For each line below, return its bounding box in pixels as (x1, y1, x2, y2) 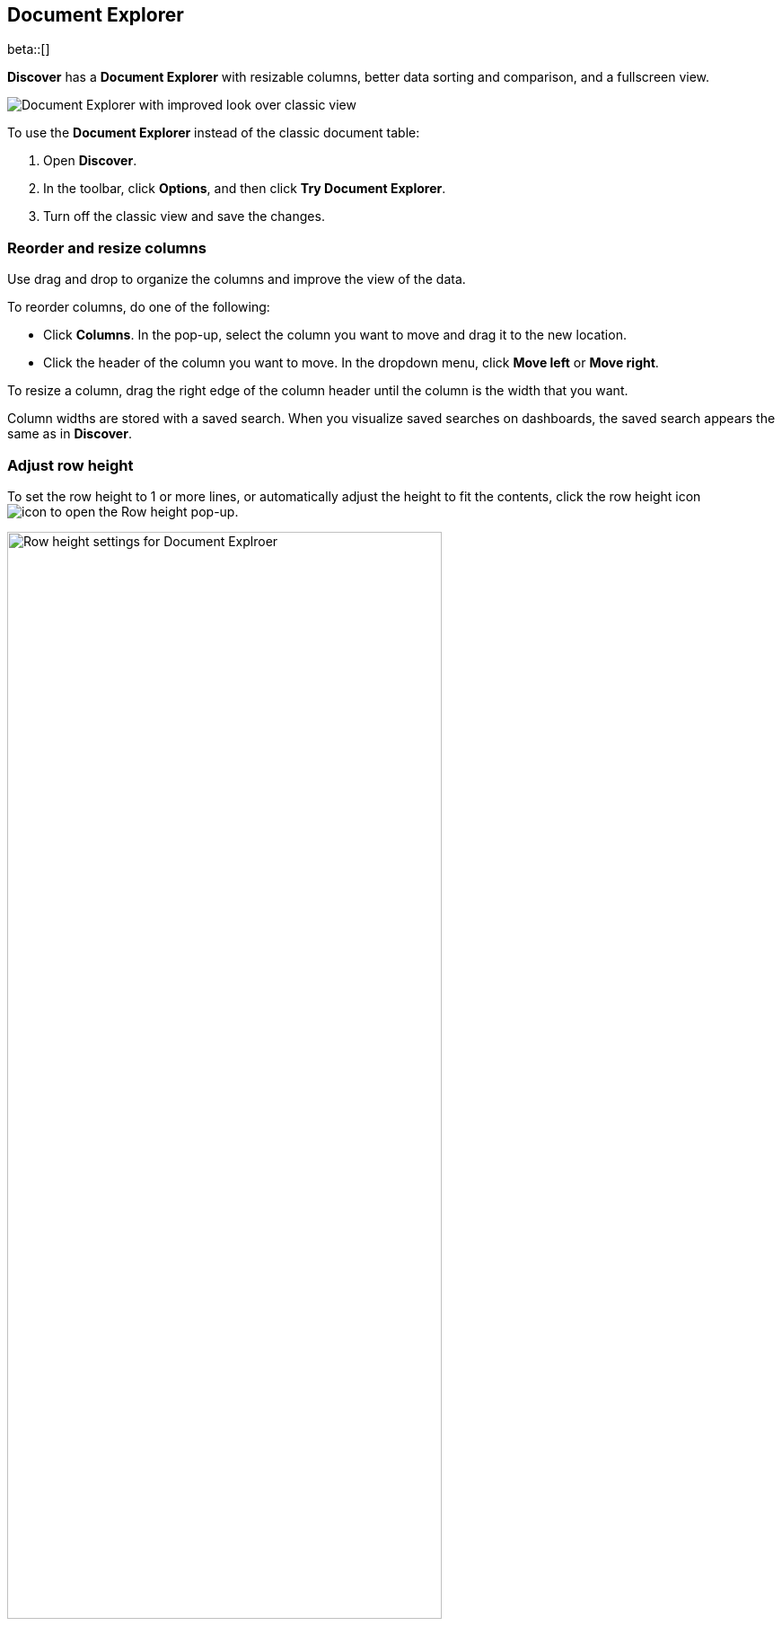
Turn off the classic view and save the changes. (43, 208, 325, 225)
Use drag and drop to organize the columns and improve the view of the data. (7, 271, 466, 287)
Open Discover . (43, 153, 137, 169)
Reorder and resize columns (7, 238, 206, 257)
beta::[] (7, 41, 50, 57)
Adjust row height (7, 455, 134, 474)
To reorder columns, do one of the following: (7, 299, 270, 315)
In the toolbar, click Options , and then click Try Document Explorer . (43, 181, 446, 197)
